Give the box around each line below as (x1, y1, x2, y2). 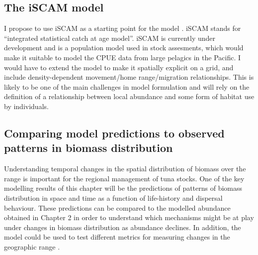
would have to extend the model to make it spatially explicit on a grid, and (4, 62, 234, 72)
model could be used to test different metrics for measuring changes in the (4, 232, 230, 242)
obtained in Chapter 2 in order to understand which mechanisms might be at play (4, 212, 254, 223)
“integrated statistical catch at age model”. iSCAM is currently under (4, 32, 216, 43)
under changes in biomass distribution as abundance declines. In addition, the (4, 222, 241, 232)
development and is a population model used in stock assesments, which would (4, 42, 244, 53)
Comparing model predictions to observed (4, 125, 225, 140)
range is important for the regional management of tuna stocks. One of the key (4, 173, 245, 183)
